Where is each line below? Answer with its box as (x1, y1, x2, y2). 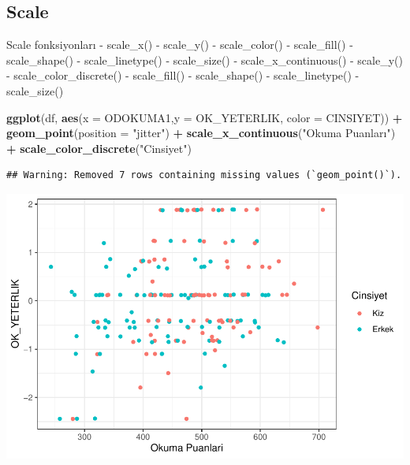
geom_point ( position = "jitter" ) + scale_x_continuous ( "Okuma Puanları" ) (6, 125, 396, 141)
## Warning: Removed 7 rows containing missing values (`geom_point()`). (6, 169, 402, 181)
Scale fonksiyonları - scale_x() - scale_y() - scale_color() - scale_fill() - (6, 36, 353, 53)
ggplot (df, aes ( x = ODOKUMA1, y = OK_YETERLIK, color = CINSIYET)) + (6, 109, 403, 125)
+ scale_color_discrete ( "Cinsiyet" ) (6, 139, 192, 156)
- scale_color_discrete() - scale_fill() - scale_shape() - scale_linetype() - (6, 67, 360, 84)
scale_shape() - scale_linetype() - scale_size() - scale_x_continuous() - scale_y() (6, 51, 403, 68)
